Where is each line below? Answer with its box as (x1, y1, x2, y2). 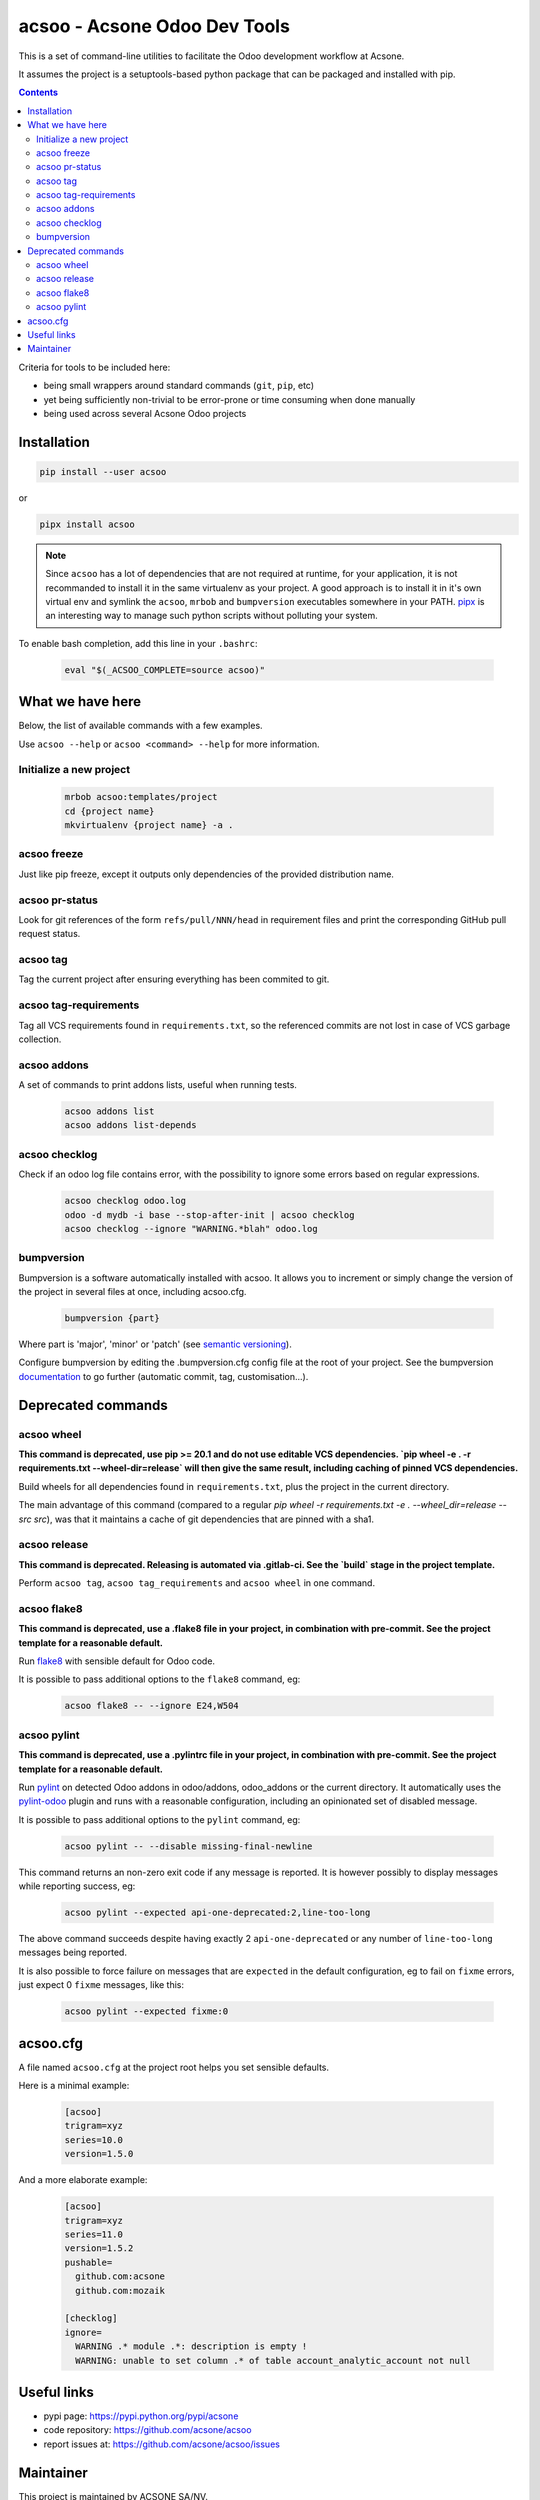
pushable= (64, 2256, 113, 2268)
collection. (18, 1033, 62, 1045)
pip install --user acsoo (39, 466, 167, 477)
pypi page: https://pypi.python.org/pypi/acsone (43, 2410, 239, 2422)
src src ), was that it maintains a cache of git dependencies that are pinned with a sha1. (18, 1513, 375, 1525)
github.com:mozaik (75, 2285, 165, 2296)
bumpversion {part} (64, 1313, 160, 1324)
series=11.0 (64, 2228, 124, 2240)
